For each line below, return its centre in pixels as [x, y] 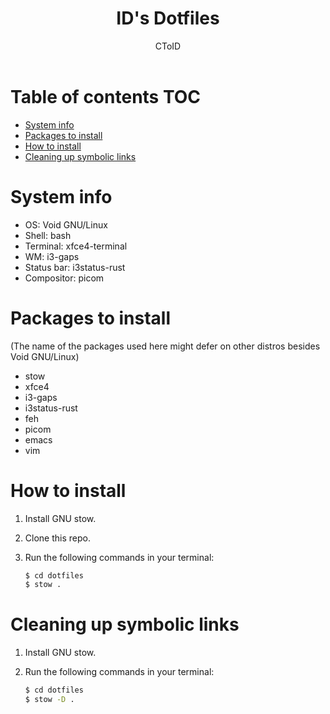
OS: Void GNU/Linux [66, 224]
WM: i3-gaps [52, 256]
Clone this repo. [57, 538]
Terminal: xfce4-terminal [76, 246]
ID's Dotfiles [168, 18]
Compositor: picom [64, 278]
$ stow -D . [49, 700]
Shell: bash [48, 235]
